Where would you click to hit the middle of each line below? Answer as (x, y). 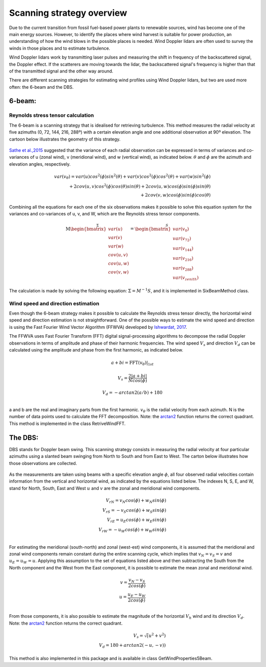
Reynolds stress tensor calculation (51, 115)
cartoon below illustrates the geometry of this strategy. (65, 139)
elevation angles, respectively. (40, 164)
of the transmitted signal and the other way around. (61, 71)
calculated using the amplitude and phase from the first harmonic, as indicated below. (96, 350)
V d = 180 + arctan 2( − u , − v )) (132, 646)
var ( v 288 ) (183, 269)
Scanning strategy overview (68, 13)
